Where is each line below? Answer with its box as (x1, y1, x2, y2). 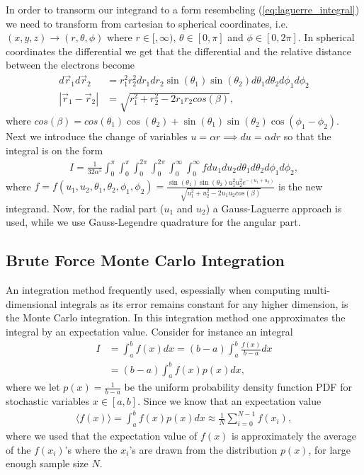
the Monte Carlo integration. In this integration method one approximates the (6, 310, 346, 325)
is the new (278, 178, 323, 193)
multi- (303, 282, 330, 297)
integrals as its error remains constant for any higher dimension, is (60, 296, 348, 311)
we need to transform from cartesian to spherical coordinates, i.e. (6, 16, 288, 30)
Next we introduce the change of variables (6, 129, 188, 143)
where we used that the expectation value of (6, 428, 198, 443)
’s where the (64, 442, 118, 457)
